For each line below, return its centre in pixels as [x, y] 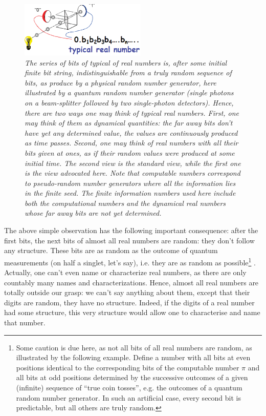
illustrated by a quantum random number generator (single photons [129, 92]
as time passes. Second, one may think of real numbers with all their [131, 143]
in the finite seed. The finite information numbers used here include [130, 193]
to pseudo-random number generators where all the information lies [130, 183]
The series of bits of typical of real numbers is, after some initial [126, 62]
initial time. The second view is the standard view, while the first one [133, 163]
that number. [25, 323]
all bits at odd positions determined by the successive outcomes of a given [132, 377]
